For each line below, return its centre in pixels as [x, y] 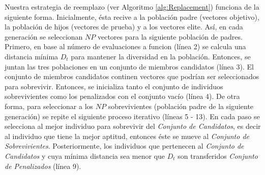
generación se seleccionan [44, 36]
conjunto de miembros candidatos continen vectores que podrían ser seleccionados [132, 76]
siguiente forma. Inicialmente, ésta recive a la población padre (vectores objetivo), [132, 16]
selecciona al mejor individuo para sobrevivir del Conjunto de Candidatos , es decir [133, 126]
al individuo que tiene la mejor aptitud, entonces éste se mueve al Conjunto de [127, 136]
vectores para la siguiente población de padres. [170, 36]
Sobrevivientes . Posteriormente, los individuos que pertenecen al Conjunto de [124, 146]
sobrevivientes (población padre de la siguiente [181, 106]
